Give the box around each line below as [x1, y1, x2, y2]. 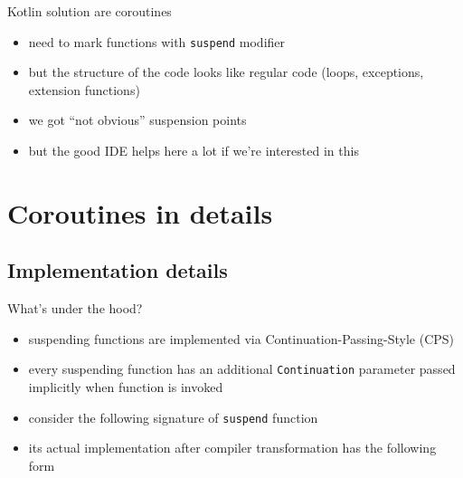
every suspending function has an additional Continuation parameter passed [28, 359, 456, 378]
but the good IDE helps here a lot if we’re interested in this [28, 141, 359, 160]
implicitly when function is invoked [28, 378, 223, 397]
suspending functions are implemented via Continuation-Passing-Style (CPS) [28, 329, 455, 348]
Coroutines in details [7, 194, 273, 231]
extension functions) [28, 80, 140, 99]
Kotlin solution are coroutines [7, 2, 172, 20]
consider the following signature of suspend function [28, 407, 318, 426]
